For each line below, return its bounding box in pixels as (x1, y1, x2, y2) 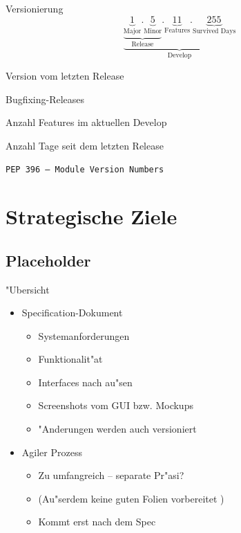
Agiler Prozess (21, 444, 82, 459)
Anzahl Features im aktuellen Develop (6, 115, 167, 129)
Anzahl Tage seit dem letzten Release (6, 138, 164, 152)
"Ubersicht (6, 282, 50, 296)
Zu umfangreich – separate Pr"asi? (38, 468, 184, 482)
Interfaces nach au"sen (38, 374, 133, 389)
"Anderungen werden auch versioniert (38, 422, 197, 436)
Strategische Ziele (6, 202, 177, 231)
